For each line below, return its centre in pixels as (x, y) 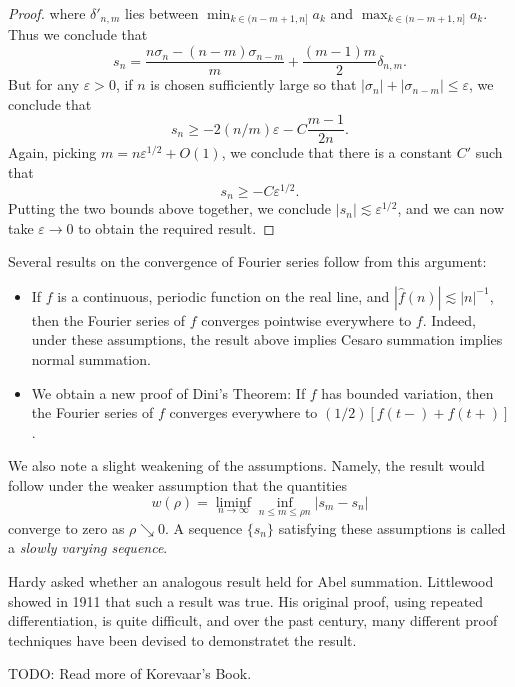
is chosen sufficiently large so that (253, 84)
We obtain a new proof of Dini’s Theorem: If (168, 392)
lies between (161, 13)
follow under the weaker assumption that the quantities (178, 485)
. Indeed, (449, 319)
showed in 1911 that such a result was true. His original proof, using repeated (246, 600)
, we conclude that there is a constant (337, 152)
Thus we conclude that (78, 34)
